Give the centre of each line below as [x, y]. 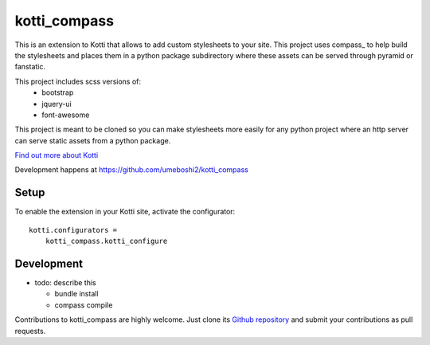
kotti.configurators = [73, 230]
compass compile [84, 305]
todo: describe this [66, 283]
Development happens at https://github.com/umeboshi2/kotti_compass [131, 170]
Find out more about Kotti [57, 155]
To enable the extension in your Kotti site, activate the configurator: [125, 212]
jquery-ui [57, 104]
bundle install [76, 294]
